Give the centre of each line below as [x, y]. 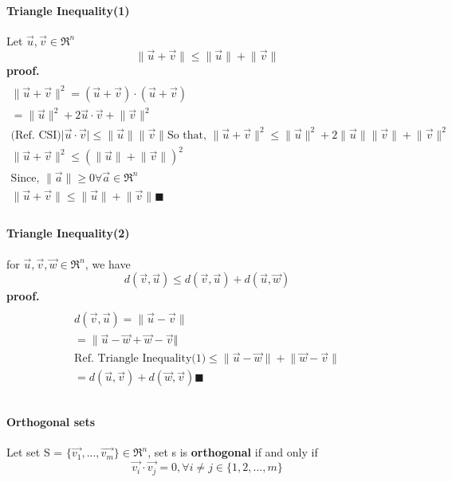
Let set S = [35, 452]
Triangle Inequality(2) [68, 233]
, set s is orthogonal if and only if [233, 452]
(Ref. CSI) [36, 135]
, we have [108, 263]
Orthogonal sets [51, 422]
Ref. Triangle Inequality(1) [140, 359]
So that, [187, 135]
